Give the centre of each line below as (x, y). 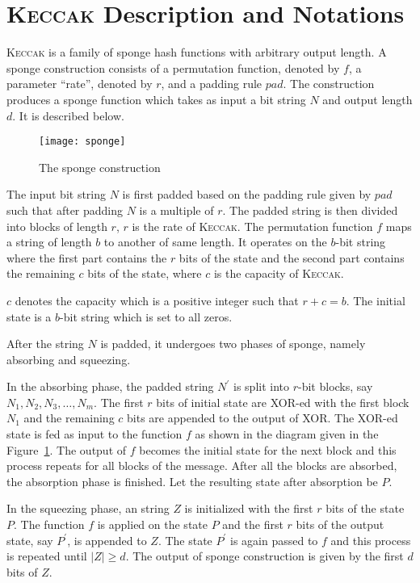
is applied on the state (152, 524)
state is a (29, 316)
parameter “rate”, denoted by (80, 84)
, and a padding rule (212, 84)
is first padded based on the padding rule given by (247, 194)
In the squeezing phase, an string (88, 508)
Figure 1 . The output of (67, 449)
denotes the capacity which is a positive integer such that (157, 300)
